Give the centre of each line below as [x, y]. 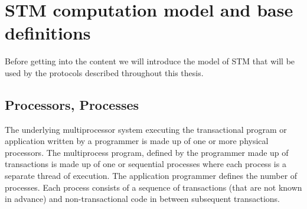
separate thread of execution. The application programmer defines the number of [151, 176]
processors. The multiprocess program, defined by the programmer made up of [147, 152]
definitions [48, 33]
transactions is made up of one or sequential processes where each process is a [146, 164]
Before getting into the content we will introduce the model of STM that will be [150, 61]
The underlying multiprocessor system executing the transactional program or [146, 129]
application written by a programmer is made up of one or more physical [137, 141]
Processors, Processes [72, 104]
